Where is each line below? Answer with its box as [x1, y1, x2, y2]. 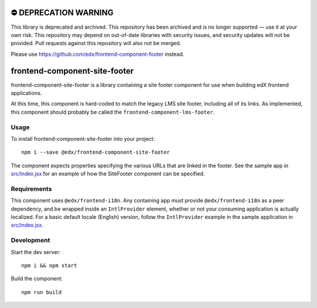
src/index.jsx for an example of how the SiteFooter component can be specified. [11, 170, 205, 177]
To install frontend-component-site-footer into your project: [11, 135, 155, 142]
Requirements [11, 185, 52, 193]
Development [11, 236, 50, 245]
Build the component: [11, 275, 63, 282]
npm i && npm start [21, 262, 77, 269]
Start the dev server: [11, 248, 61, 255]
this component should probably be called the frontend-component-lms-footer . [11, 109, 215, 116]
